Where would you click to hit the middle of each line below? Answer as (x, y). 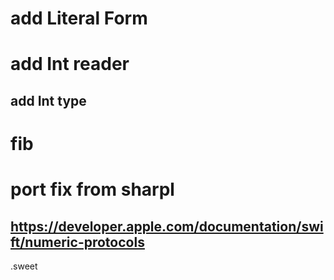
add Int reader (70, 64)
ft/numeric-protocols (77, 242)
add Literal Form (79, 18)
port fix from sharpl (92, 189)
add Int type (48, 100)
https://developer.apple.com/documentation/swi (167, 226)
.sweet (24, 266)
